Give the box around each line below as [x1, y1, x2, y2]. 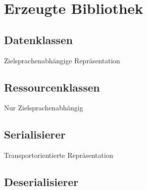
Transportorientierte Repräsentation [4, 150, 113, 160]
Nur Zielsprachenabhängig [4, 102, 83, 113]
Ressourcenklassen [4, 79, 100, 95]
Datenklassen [4, 32, 73, 47]
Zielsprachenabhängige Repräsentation [4, 55, 120, 65]
